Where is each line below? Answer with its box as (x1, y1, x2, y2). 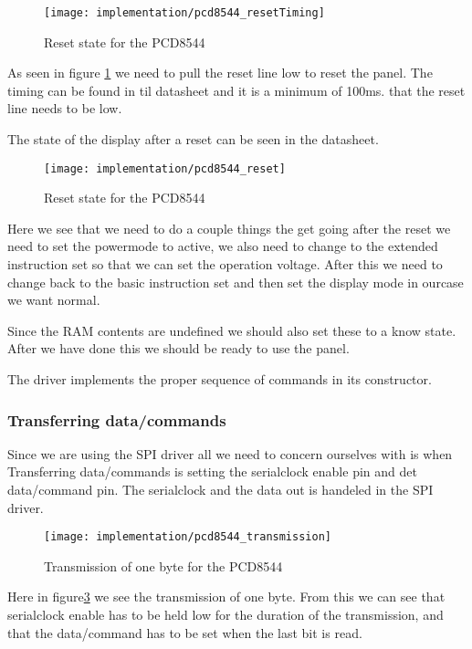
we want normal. (7, 290, 100, 309)
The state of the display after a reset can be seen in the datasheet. (7, 130, 379, 149)
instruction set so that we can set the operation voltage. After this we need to (7, 255, 443, 274)
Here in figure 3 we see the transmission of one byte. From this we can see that (7, 587, 446, 606)
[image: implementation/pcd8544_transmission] (44, 530, 331, 544)
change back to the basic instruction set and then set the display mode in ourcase (7, 272, 464, 291)
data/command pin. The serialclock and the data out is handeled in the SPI (7, 480, 434, 499)
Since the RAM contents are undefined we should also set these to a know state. (7, 320, 456, 340)
